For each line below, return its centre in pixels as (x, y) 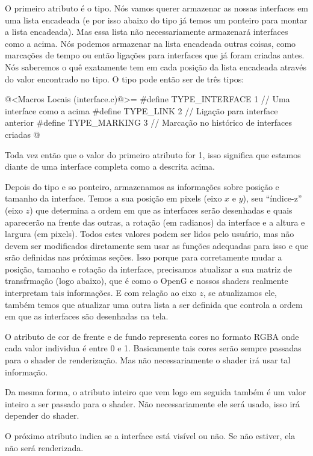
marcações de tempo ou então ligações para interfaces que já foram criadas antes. (155, 55)
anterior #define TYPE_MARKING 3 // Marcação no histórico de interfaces (149, 122)
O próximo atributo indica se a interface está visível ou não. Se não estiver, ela (150, 436)
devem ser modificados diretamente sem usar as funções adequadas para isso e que (156, 245)
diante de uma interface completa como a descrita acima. (110, 166)
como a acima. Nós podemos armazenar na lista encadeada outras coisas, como (150, 43)
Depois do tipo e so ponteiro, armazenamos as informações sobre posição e (142, 186)
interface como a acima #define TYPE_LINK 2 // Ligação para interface (141, 110)
